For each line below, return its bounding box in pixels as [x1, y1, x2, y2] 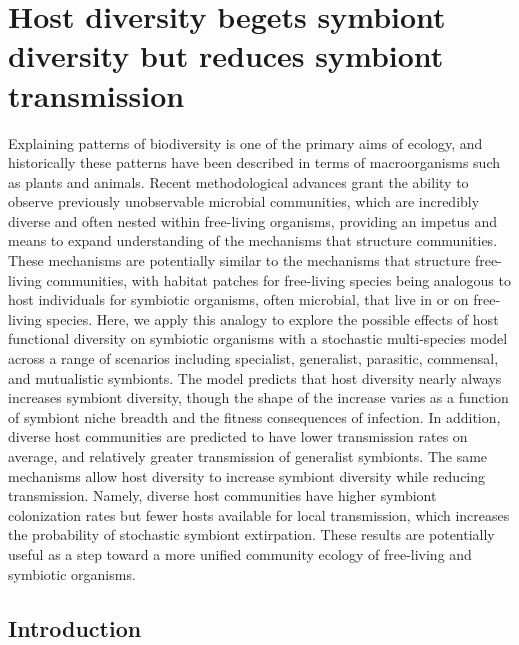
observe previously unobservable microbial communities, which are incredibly [8, 191, 480, 212]
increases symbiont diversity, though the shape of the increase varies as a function [8, 387, 509, 408]
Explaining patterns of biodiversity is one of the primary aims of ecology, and [8, 132, 483, 153]
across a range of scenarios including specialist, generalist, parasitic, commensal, [8, 348, 499, 369]
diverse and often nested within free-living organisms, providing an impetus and [8, 210, 498, 231]
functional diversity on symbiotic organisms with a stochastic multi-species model [8, 328, 508, 349]
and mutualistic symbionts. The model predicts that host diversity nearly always [8, 367, 502, 388]
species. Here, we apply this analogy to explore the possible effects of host [46, 308, 499, 329]
